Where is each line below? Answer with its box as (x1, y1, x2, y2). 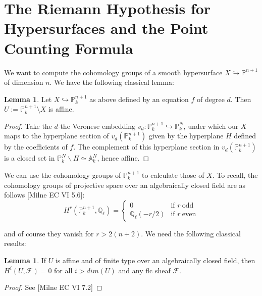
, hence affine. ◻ (97, 153, 149, 163)
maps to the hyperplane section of (4, 130, 109, 141)
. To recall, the (212, 170, 258, 180)
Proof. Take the (4, 120, 52, 131)
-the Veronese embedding (58, 120, 136, 131)
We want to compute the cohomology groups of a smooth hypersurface (4, 67, 223, 77)
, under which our (183, 120, 239, 131)
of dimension (4, 77, 43, 87)
